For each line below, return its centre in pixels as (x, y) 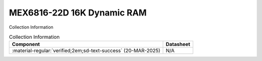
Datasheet (178, 45)
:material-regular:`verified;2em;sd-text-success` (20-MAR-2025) (86, 51)
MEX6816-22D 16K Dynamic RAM (78, 13)
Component (26, 45)
